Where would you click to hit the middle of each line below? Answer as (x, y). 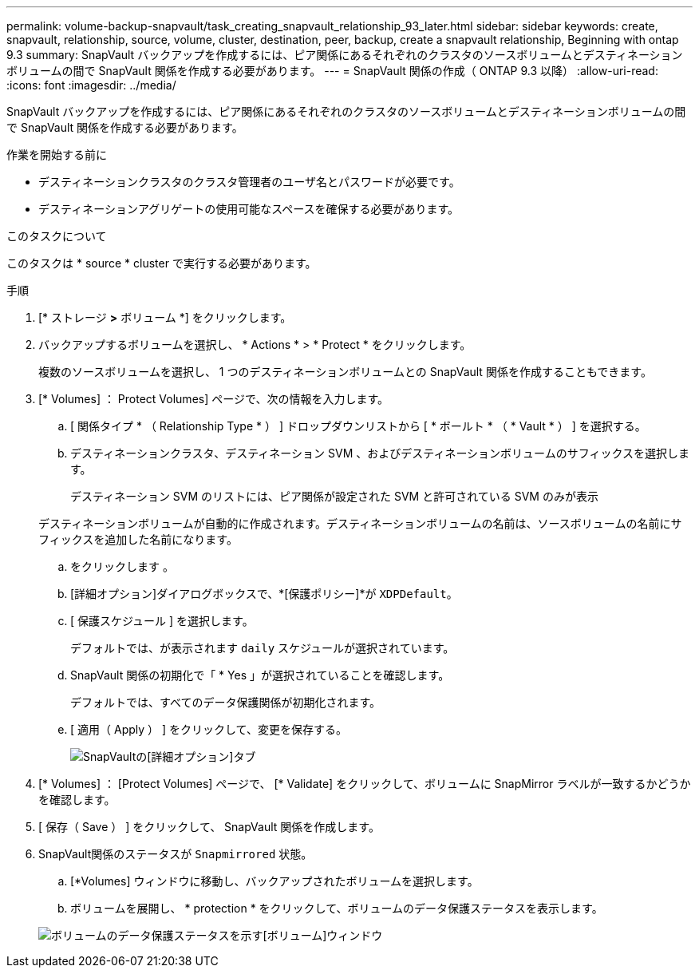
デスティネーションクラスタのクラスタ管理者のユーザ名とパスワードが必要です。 (249, 182)
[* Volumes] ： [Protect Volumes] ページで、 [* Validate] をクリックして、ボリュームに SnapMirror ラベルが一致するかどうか (365, 784)
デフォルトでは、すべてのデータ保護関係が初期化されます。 (226, 702)
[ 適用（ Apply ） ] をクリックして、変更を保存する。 (209, 729)
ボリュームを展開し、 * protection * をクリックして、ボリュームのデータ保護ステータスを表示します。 (337, 908)
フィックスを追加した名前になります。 (138, 539)
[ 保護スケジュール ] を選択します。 (162, 621)
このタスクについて (57, 236)
